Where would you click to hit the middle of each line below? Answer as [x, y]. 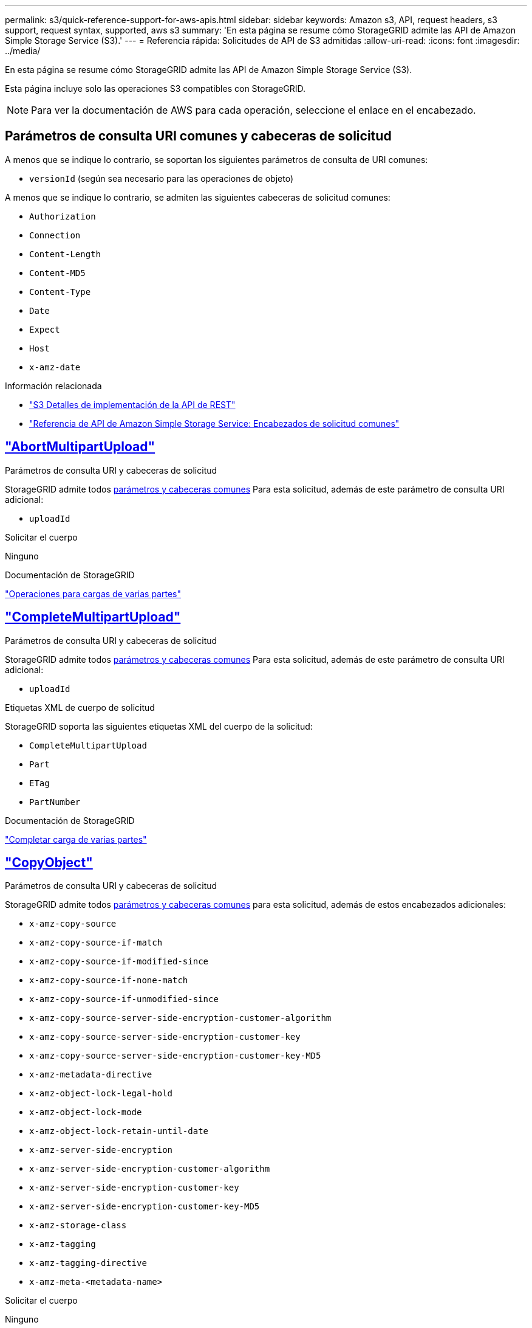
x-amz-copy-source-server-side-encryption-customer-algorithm [180, 1018]
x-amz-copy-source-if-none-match [109, 980]
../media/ [23, 51]
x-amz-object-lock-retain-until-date [119, 1131]
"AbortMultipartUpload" [80, 447]
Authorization [63, 216]
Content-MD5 [57, 273]
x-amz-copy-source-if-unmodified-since [124, 999]
